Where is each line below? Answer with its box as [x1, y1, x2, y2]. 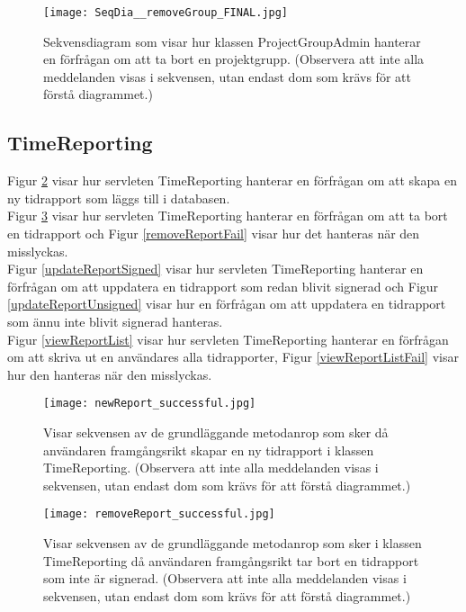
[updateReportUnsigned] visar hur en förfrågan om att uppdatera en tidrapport [7, 294, 446, 313]
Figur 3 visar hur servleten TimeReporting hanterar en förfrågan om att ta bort [7, 206, 448, 225]
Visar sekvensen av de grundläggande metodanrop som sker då [43, 423, 389, 442]
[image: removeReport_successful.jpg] [43, 508, 275, 521]
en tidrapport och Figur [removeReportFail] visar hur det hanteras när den [7, 224, 420, 243]
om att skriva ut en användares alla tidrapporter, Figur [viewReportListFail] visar [7, 347, 459, 366]
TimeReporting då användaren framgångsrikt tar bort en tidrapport [43, 551, 419, 570]
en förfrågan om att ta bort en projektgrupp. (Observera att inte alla [43, 49, 425, 68]
